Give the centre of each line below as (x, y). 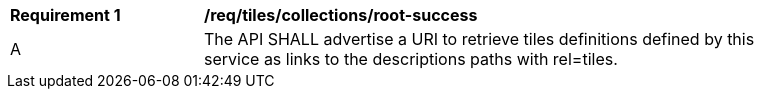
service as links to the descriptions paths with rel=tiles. (411, 59)
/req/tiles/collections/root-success (341, 15)
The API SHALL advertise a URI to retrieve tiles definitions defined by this (479, 39)
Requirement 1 (65, 15)
